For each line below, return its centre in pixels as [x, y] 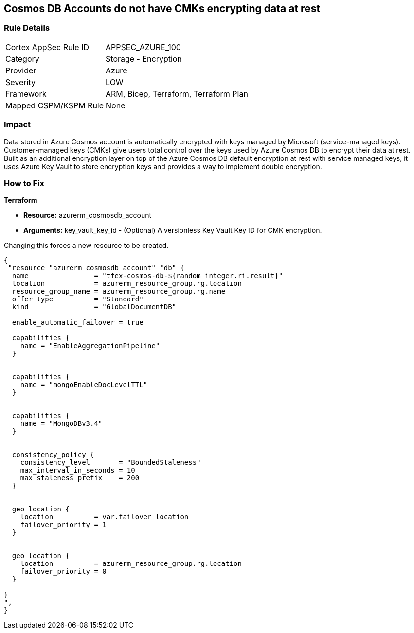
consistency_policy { [53, 455]
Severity [20, 82]
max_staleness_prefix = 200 [80, 478]
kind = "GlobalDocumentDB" [94, 307]
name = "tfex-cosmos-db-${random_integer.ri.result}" [147, 276]
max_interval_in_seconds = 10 [78, 470]
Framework [26, 94]
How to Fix [24, 183]
